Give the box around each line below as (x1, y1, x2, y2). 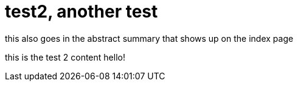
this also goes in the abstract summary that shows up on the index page (5, 33, 294, 44)
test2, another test (5, 1, 158, 22)
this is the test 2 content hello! (5, 51, 125, 62)
